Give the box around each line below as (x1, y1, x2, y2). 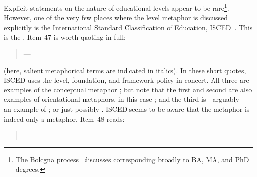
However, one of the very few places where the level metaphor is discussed (4, 12, 228, 23)
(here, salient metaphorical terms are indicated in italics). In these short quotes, (4, 65, 246, 75)
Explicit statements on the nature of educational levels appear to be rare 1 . (4, 1, 229, 13)
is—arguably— (201, 94, 246, 104)
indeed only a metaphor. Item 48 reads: (4, 113, 125, 124)
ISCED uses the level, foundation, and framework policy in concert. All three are (4, 75, 249, 85)
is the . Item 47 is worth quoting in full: (4, 32, 126, 42)
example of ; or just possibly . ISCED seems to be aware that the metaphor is (13, 104, 250, 114)
